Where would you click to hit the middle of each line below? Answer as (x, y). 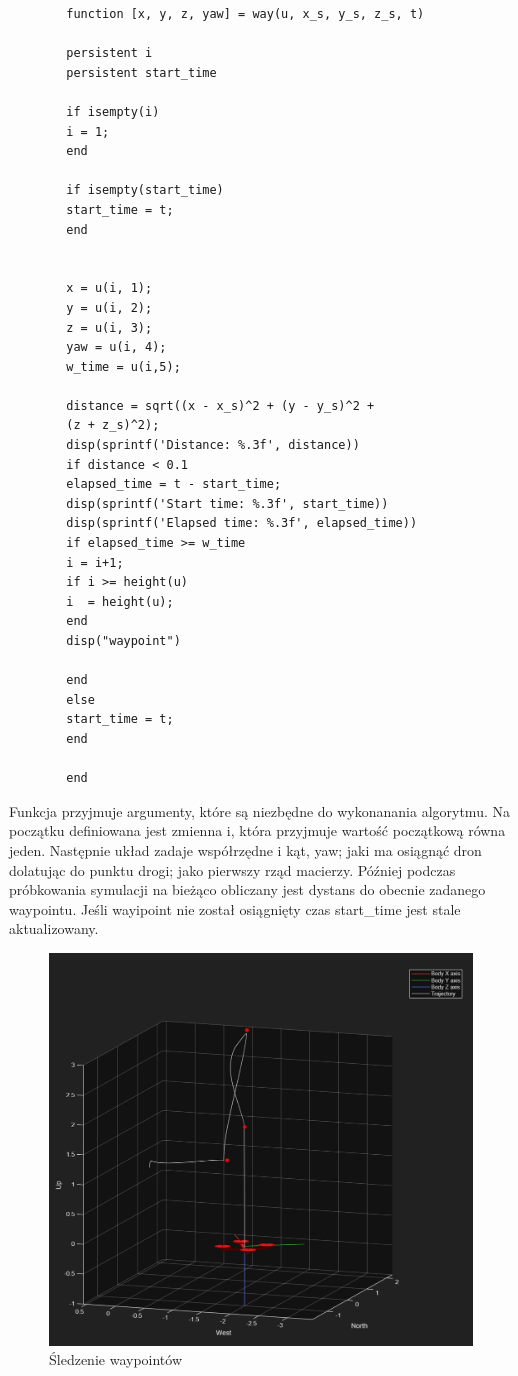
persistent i (109, 53)
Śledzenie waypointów (115, 1359)
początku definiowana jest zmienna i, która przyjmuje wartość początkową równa (257, 830)
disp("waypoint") (123, 641)
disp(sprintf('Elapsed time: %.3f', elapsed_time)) (242, 523)
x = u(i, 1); (109, 288)
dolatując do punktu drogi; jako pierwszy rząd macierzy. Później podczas (232, 869)
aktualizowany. (54, 928)
